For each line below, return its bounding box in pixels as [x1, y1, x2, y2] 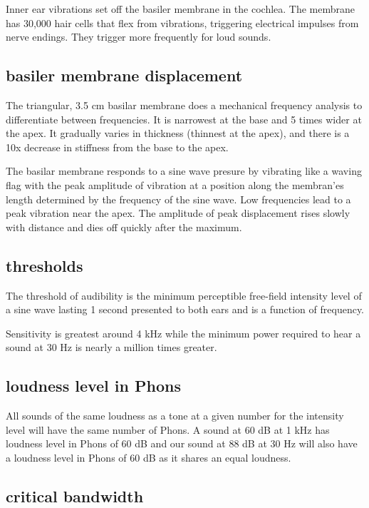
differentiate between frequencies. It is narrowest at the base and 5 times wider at [6, 111, 362, 126]
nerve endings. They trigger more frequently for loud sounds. [6, 29, 271, 44]
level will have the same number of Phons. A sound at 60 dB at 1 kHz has [6, 422, 330, 437]
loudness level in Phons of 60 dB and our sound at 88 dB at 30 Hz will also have [6, 436, 358, 451]
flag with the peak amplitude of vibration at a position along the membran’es [6, 177, 344, 192]
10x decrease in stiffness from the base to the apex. [6, 139, 229, 154]
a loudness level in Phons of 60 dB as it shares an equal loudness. [6, 449, 291, 464]
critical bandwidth [6, 484, 144, 507]
